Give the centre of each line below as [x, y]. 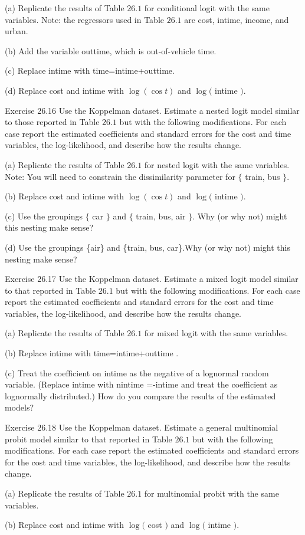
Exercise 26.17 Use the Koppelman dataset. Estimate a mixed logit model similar [152, 279]
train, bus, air [161, 216]
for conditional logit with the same [207, 8]
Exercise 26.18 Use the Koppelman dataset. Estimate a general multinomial [142, 427]
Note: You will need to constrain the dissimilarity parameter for [120, 176]
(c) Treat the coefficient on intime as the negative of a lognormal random [137, 372]
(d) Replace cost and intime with [65, 90]
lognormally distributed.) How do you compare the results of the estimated [140, 395]
